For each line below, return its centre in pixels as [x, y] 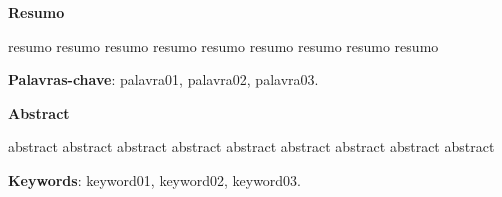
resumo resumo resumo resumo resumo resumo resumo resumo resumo [223, 45]
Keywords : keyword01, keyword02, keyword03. [155, 179]
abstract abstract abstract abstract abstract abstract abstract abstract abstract [251, 146]
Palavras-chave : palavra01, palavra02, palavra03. [163, 79]
